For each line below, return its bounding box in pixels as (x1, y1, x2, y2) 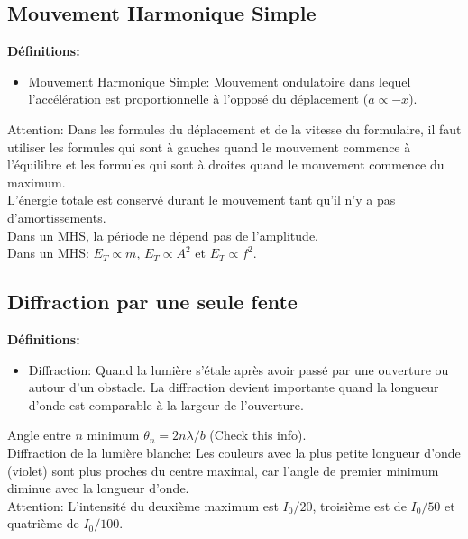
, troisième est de (312, 496, 407, 515)
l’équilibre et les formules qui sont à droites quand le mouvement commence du (7, 155, 445, 174)
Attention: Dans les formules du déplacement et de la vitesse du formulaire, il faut (7, 119, 462, 138)
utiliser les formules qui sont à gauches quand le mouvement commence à (7, 137, 411, 156)
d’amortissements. (7, 207, 106, 226)
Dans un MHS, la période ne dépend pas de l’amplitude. (7, 225, 318, 244)
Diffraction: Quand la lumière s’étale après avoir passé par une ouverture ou (28, 360, 449, 379)
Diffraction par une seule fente (7, 288, 298, 315)
